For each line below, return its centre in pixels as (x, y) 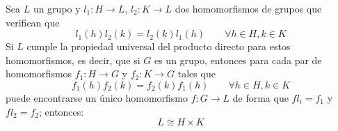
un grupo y (57, 8)
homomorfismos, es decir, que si (73, 60)
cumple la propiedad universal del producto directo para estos (159, 46)
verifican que (33, 22)
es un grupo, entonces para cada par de (238, 60)
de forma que (260, 97)
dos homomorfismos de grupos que (248, 8)
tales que (196, 74)
